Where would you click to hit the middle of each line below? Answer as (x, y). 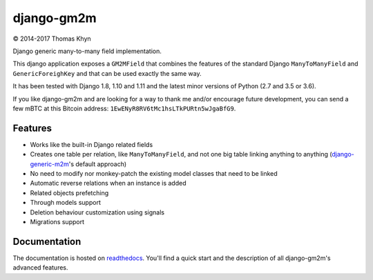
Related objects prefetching (69, 192)
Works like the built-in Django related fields (92, 144)
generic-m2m (49, 164)
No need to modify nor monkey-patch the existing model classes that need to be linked (154, 173)
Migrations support (57, 221)
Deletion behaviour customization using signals (97, 212)
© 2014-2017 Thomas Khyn (52, 39)
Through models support (66, 203)
